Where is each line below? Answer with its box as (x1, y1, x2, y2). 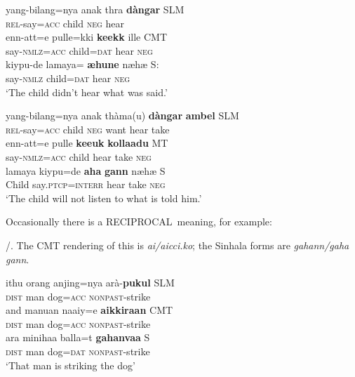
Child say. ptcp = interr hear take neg (6, 177, 166, 192)
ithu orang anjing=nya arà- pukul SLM (6, 275, 175, 290)
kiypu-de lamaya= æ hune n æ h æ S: (6, 57, 159, 72)
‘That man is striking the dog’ (6, 357, 135, 372)
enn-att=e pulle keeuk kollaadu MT (6, 135, 168, 150)
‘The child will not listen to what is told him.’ (6, 190, 202, 205)
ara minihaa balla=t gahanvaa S (6, 330, 150, 345)
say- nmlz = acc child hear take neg (6, 149, 152, 164)
